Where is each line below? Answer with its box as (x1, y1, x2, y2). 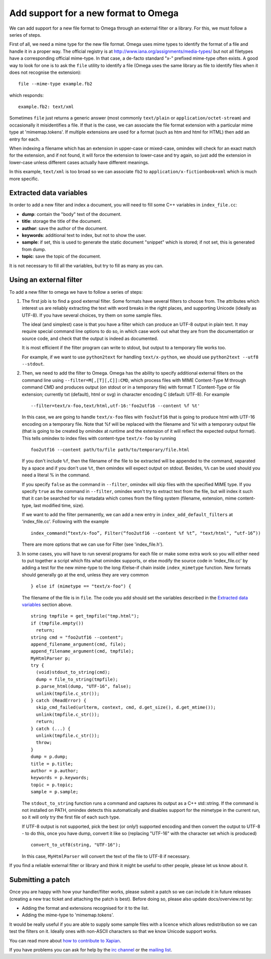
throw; (36, 740, 52, 746)
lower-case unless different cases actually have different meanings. (9, 159, 150, 165)
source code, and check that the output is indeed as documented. (22, 335, 158, 341)
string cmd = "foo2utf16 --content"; (31, 634, 124, 640)
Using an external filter (9, 276, 83, 284)
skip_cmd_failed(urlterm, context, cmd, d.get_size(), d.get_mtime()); (36, 704, 216, 710)
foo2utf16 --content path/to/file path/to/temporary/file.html (31, 447, 190, 452)
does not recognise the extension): (9, 69, 82, 75)
